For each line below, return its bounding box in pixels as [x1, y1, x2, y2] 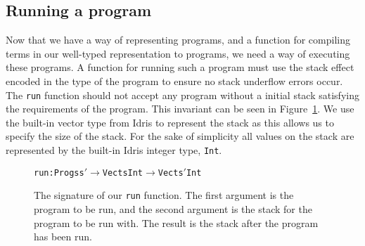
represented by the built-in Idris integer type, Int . [6, 143, 222, 157]
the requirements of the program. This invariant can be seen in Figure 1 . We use [6, 101, 354, 116]
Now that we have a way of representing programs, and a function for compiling [6, 32, 350, 47]
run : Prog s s [34, 167, 84, 178]
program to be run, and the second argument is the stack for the [34, 201, 312, 216]
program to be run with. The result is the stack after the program [34, 215, 319, 230]
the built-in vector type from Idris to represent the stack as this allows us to [6, 115, 334, 129]
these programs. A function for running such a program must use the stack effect [6, 60, 354, 75]
